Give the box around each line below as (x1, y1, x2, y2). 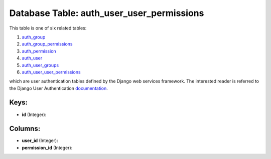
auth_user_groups (22, 62, 59, 68)
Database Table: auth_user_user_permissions (9, 7, 204, 18)
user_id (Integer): (22, 137, 58, 143)
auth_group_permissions (22, 41, 73, 47)
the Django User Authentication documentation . (9, 85, 108, 91)
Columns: (9, 124, 41, 133)
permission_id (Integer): (22, 144, 73, 150)
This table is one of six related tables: (9, 25, 87, 31)
